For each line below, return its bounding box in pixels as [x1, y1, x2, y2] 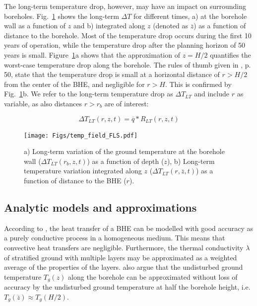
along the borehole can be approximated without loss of [68, 271, 238, 282]
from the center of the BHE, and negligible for [4, 78, 145, 89]
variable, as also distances [4, 98, 82, 108]
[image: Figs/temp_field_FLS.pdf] [24, 132, 138, 139]
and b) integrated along [73, 20, 145, 31]
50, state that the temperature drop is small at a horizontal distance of [4, 69, 220, 79]
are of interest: [104, 98, 149, 108]
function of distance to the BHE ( [24, 175, 127, 185]
